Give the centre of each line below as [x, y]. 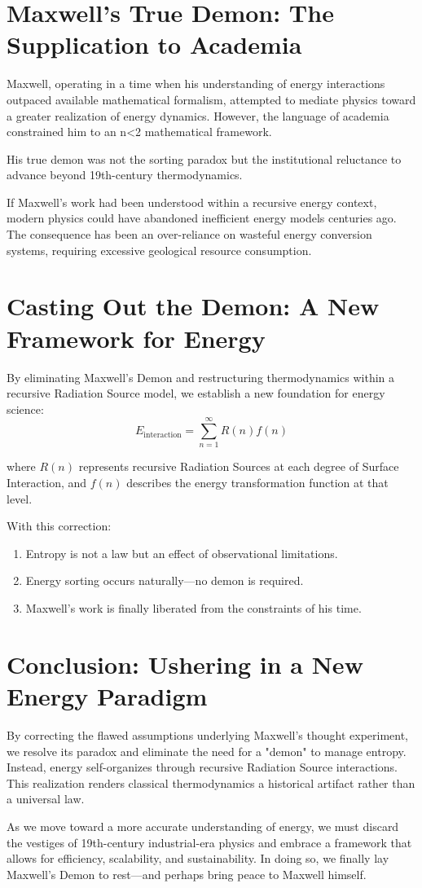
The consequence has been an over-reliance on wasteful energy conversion [189, 234]
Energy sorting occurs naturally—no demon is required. [165, 580]
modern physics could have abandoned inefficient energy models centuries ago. [202, 218]
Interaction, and [47, 483]
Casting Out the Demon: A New [193, 306]
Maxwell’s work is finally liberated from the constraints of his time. [193, 608]
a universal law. [46, 799]
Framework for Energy [136, 338]
